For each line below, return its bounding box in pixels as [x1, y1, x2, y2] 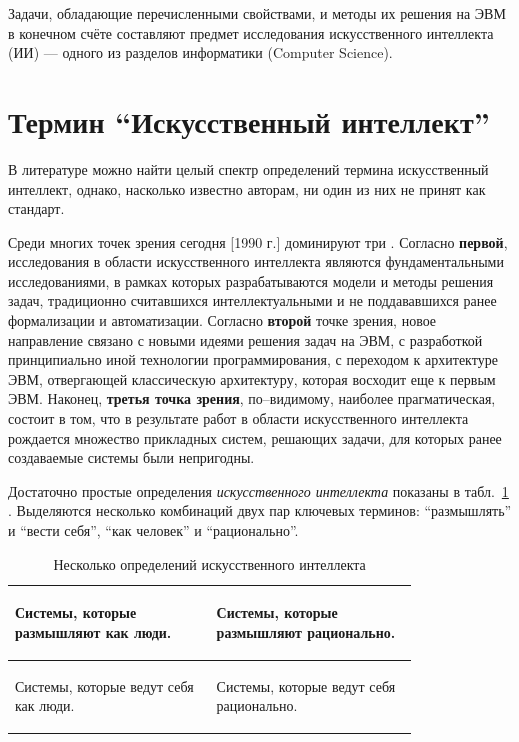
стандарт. [8, 198, 65, 219]
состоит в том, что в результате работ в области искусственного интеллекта [8, 408, 469, 429]
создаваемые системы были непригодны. [8, 447, 255, 468]
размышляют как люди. [15, 621, 172, 642]
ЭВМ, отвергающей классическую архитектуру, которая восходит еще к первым [8, 368, 496, 389]
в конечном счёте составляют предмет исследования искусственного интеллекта [8, 22, 494, 43]
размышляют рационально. [216, 621, 396, 642]
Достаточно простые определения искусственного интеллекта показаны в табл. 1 [8, 480, 509, 501]
